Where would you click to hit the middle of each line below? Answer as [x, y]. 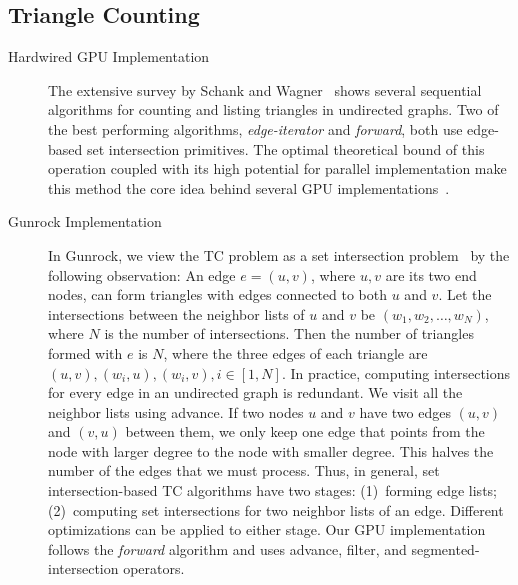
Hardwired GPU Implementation [109, 56]
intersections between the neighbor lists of [176, 313]
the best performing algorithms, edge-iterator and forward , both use [255, 128]
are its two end [431, 274]
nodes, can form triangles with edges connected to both [218, 294]
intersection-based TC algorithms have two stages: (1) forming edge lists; [272, 490]
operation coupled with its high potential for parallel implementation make [277, 168]
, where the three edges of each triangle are [295, 352]
